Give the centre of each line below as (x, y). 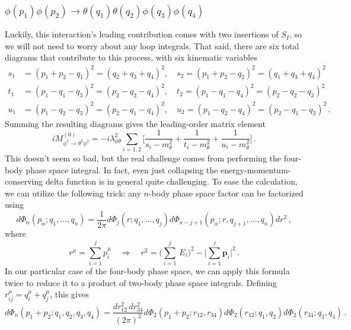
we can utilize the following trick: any (73, 193)
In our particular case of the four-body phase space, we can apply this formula (147, 271)
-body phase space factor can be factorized (226, 193)
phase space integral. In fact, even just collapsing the (122, 169)
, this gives (69, 294)
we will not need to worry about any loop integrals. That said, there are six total (152, 45)
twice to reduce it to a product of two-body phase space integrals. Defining (141, 282)
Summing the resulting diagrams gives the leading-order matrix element (135, 123)
